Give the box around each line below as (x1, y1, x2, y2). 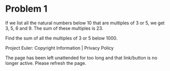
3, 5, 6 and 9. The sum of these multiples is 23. (5, 25, 104, 31)
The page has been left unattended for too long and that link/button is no (5, 54, 157, 61)
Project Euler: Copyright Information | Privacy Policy (5, 45, 114, 51)
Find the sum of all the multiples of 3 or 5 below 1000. (5, 35, 118, 41)
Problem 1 (5, 3, 48, 15)
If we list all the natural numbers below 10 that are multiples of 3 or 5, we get (5, 20, 165, 26)
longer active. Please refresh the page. (5, 60, 87, 66)
